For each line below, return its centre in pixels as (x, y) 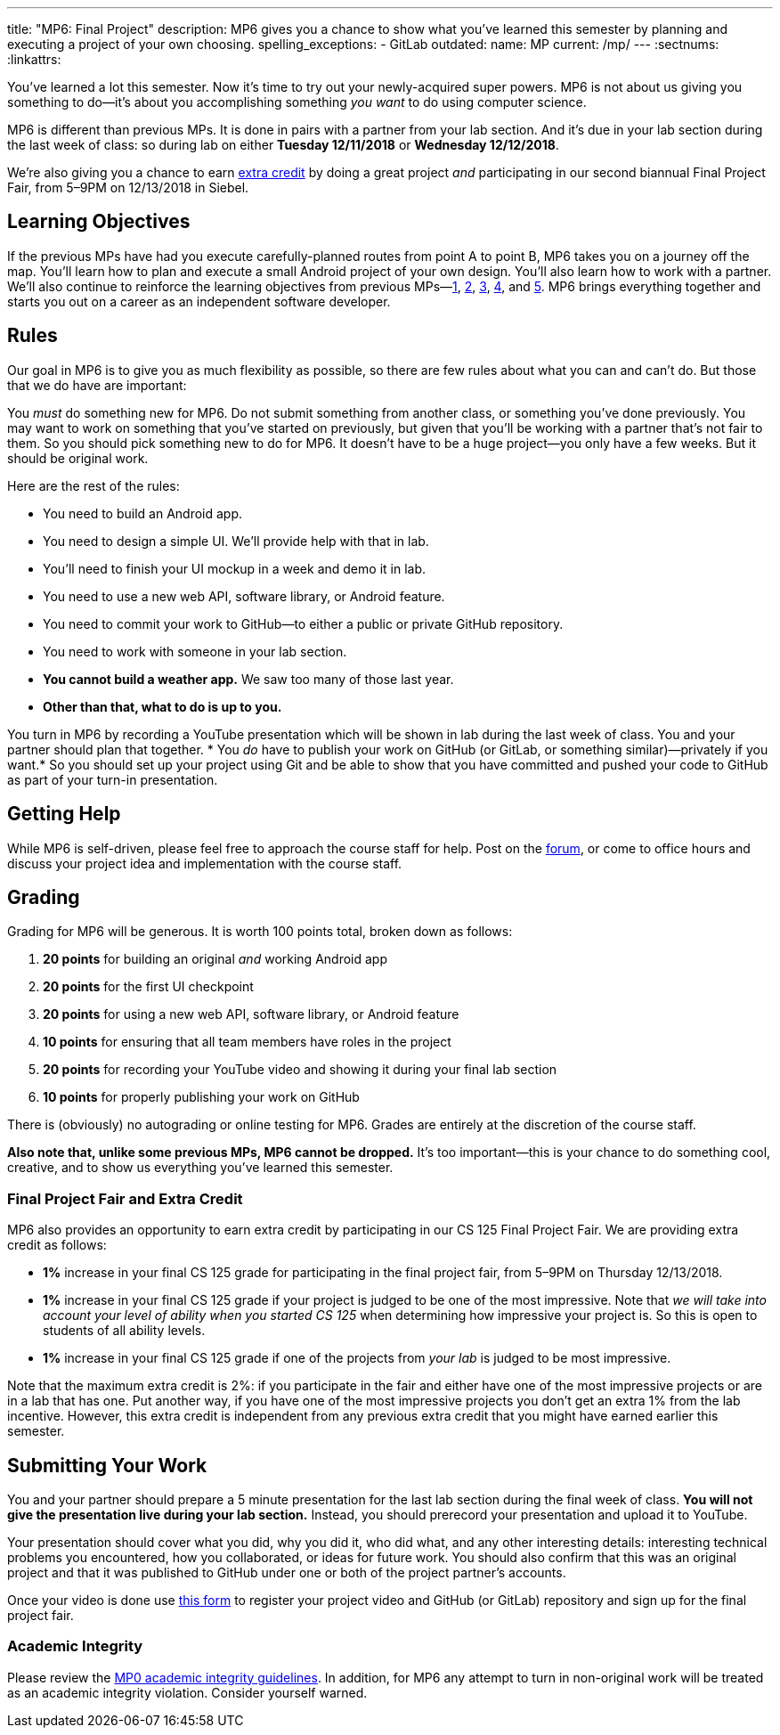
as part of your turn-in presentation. (113, 779)
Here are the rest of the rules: (93, 485)
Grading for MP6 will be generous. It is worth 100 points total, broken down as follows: (260, 932)
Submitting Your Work (107, 1465)
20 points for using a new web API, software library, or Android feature (251, 1014)
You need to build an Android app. (143, 513)
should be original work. (78, 458)
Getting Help (64, 814)
